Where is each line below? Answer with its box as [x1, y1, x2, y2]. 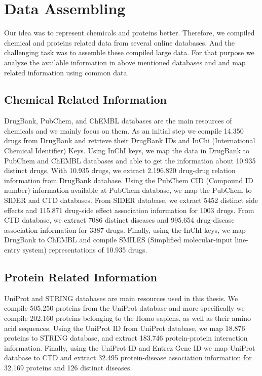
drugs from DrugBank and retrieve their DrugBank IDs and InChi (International [4, 135, 255, 146]
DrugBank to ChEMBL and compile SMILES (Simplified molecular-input [4, 234, 233, 245]
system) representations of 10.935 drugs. [22, 244, 147, 255]
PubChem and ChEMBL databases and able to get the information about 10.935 [4, 155, 256, 165]
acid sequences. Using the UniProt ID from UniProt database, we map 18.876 [4, 322, 245, 333]
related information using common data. [4, 67, 129, 77]
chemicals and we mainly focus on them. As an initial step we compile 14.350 [4, 125, 244, 136]
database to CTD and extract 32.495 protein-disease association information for [4, 352, 252, 363]
